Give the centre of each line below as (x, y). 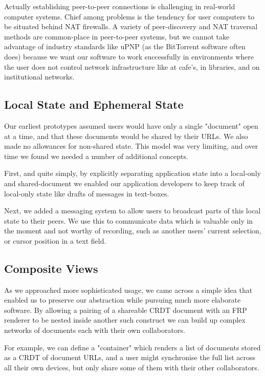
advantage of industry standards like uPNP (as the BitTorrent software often (125, 46)
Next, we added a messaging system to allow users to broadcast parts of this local (132, 211)
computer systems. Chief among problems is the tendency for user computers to (129, 16)
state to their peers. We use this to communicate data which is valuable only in (129, 220)
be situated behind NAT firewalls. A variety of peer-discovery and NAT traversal (131, 26)
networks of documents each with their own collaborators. (95, 330)
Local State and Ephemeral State (94, 104)
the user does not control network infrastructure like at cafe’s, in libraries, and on (132, 66)
